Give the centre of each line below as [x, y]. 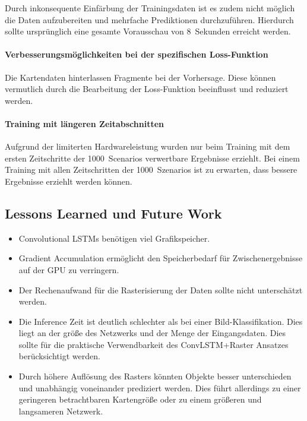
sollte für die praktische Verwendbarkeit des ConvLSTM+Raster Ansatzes [153, 344]
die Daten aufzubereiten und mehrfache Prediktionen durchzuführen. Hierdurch [149, 19]
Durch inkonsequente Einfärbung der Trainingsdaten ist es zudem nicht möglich [150, 8]
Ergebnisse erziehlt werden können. [69, 181]
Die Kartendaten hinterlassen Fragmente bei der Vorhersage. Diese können [140, 77]
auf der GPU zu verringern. [69, 269]
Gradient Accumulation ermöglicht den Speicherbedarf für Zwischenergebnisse [161, 258]
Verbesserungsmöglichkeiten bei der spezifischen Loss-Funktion [137, 54]
